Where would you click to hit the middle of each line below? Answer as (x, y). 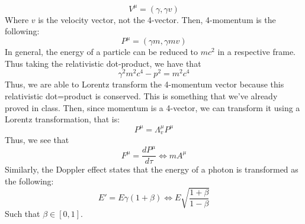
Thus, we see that (37, 140)
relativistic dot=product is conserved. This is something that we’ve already (141, 96)
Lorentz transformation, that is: (62, 119)
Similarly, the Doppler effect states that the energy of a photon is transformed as (152, 169)
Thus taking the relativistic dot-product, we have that (103, 63)
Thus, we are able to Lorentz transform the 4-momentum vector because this (145, 84)
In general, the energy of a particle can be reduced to (102, 52)
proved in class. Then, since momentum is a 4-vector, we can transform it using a (152, 107)
